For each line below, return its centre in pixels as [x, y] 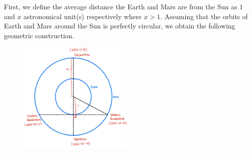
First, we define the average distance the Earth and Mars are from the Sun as [121, 6]
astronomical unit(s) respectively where [82, 16]
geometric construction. [39, 35]
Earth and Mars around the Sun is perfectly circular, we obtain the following [120, 26]
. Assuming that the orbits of [204, 16]
